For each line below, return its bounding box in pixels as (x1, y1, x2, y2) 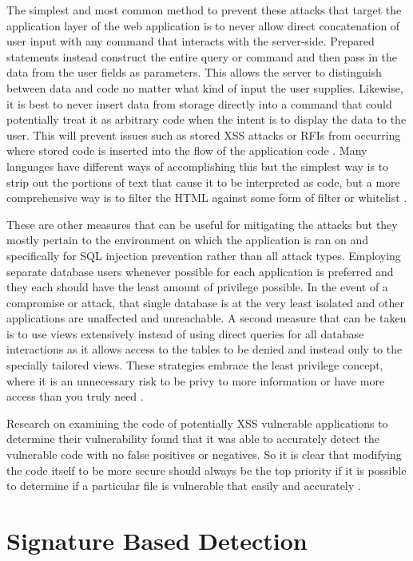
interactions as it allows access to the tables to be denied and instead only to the (6, 341, 403, 358)
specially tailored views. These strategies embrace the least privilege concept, (6, 357, 383, 373)
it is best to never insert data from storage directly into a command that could (6, 95, 392, 112)
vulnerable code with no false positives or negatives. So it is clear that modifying (6, 446, 402, 463)
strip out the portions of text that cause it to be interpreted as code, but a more (6, 173, 400, 190)
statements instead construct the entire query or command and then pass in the (6, 48, 398, 65)
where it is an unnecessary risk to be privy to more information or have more (6, 372, 385, 389)
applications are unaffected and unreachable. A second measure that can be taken (6, 310, 407, 326)
